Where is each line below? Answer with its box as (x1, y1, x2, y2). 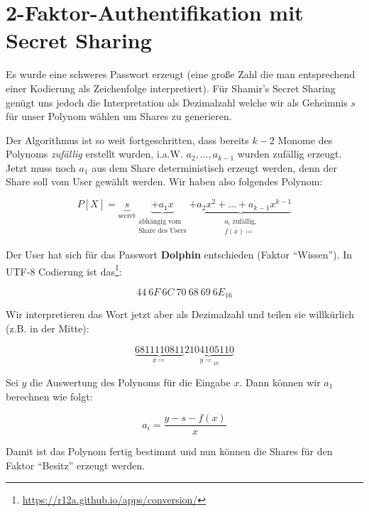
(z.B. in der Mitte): (6, 321, 89, 335)
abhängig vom (138, 217, 182, 225)
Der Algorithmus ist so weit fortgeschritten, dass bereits (6, 132, 249, 147)
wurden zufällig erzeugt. (237, 146, 342, 161)
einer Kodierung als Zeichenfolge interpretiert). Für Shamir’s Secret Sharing (6, 80, 336, 95)
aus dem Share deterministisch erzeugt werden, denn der (92, 160, 337, 175)
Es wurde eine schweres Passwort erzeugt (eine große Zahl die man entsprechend (6, 67, 356, 82)
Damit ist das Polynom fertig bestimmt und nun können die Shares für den (6, 444, 333, 459)
